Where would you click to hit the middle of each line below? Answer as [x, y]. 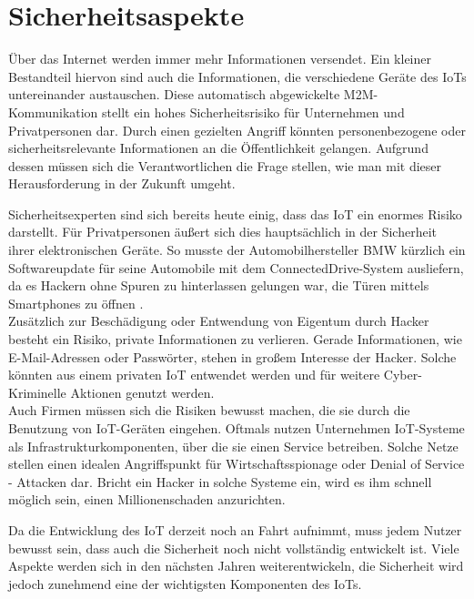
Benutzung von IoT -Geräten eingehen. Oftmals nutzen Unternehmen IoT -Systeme [237, 428]
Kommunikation [53, 112]
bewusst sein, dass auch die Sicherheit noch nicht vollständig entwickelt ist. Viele [234, 548]
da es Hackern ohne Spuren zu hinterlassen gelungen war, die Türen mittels [219, 285]
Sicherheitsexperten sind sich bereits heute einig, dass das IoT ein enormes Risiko [235, 213]
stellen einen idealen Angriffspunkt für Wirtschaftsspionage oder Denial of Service [237, 464]
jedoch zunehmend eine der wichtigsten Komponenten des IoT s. [185, 583]
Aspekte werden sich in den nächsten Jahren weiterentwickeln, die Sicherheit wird [236, 566]
